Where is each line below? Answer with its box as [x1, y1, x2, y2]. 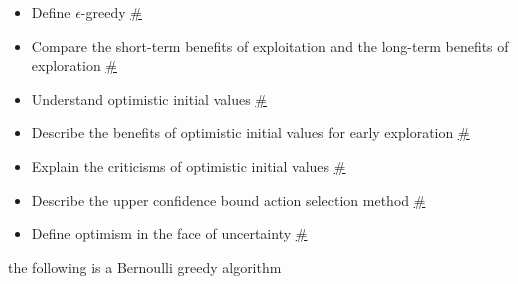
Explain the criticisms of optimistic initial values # [31, 155, 346, 176]
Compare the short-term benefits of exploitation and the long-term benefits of [31, 35, 509, 56]
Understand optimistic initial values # [31, 88, 267, 109]
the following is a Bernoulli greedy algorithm [8, 256, 282, 277]
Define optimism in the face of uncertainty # [31, 223, 308, 244]
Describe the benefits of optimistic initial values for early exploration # [31, 122, 470, 143]
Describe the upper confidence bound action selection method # [31, 189, 426, 210]
